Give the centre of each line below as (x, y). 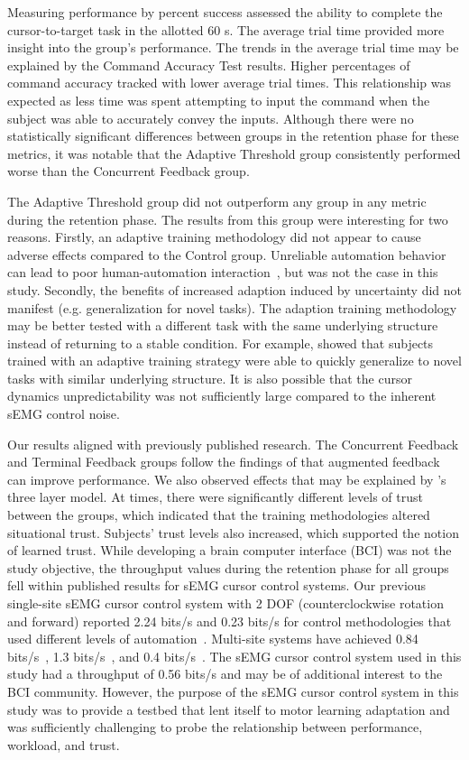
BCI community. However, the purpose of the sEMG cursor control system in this (233, 691)
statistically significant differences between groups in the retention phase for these (233, 136)
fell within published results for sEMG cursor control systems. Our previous (217, 585)
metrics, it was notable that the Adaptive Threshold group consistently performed (234, 153)
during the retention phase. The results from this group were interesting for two (228, 219)
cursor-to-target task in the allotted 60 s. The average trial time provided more (226, 29)
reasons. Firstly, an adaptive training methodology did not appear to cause (214, 237)
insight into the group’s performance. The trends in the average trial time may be (233, 47)
